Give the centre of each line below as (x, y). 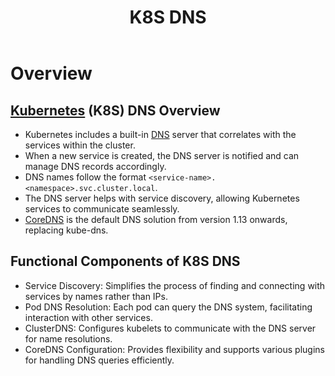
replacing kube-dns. (66, 230)
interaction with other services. (88, 317)
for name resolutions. (68, 338)
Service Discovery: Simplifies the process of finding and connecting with (175, 285)
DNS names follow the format (85, 177)
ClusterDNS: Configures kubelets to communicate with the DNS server (170, 328)
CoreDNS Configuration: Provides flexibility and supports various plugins (174, 349)
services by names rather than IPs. (96, 296)
